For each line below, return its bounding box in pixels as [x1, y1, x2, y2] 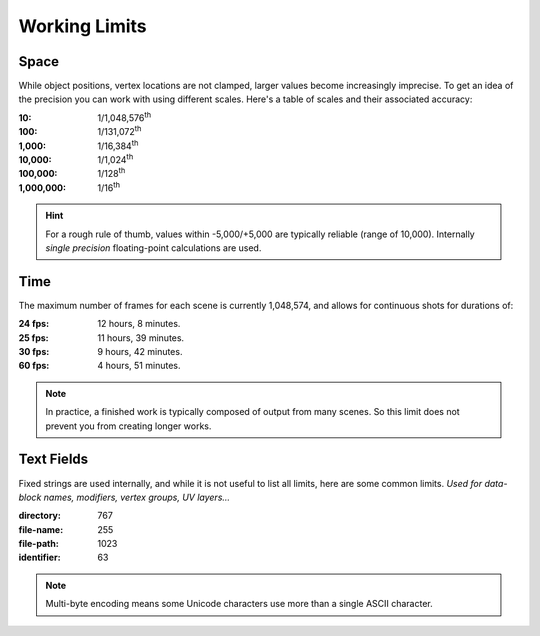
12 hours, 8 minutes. [97, 318, 181, 330]
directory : [18, 510, 62, 522]
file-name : [18, 523, 64, 535]
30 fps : [18, 346, 50, 358]
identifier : [18, 551, 61, 564]
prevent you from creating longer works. [45, 420, 212, 432]
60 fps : [18, 360, 50, 372]
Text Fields [18, 451, 89, 468]
